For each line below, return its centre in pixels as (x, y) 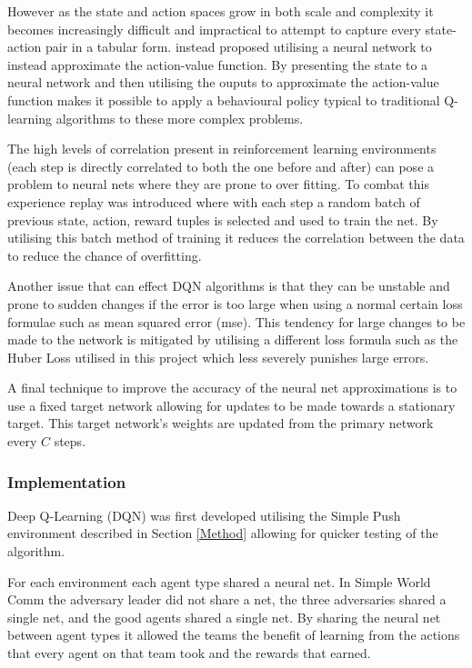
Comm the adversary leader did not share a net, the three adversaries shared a (227, 599)
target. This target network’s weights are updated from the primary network (221, 423)
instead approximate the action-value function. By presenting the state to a (218, 64)
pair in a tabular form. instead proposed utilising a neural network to (238, 47)
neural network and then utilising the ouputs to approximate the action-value (223, 82)
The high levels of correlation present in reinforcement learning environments (222, 149)
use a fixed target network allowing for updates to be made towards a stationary (231, 405)
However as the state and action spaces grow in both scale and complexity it (221, 11)
